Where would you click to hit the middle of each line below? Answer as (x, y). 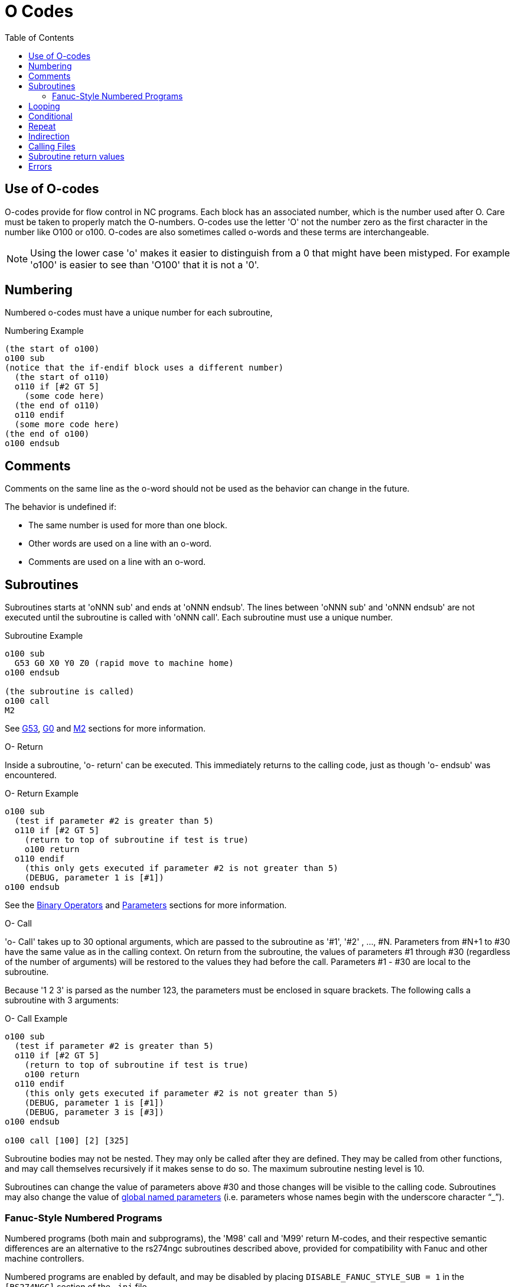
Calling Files (52, 146)
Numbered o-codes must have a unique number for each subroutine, (139, 313)
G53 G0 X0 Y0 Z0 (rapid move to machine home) (124, 663)
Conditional (50, 116)
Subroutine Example (44, 636)
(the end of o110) (57, 406)
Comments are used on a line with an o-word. (117, 562)
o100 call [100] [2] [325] (67, 1141)
